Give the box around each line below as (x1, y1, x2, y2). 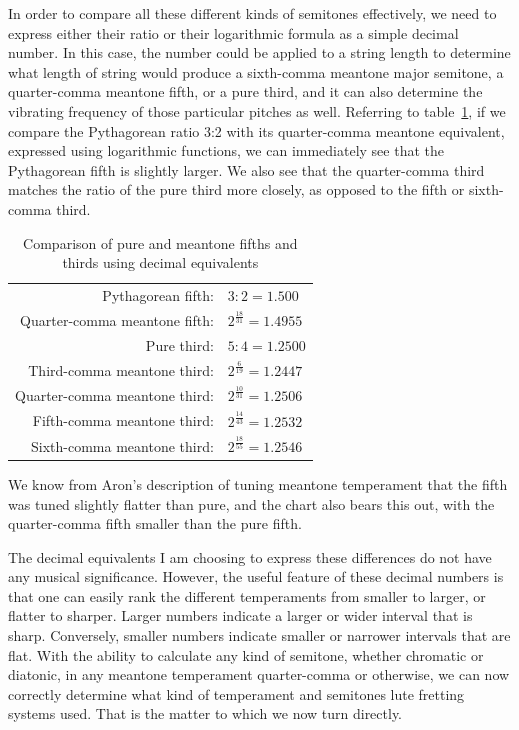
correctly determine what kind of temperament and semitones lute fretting (8, 683, 465, 704)
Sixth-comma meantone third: (31, 435, 214, 456)
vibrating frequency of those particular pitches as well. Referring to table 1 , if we (8, 100, 506, 121)
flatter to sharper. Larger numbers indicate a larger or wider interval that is (8, 605, 473, 626)
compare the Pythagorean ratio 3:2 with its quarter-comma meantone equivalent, (8, 120, 505, 141)
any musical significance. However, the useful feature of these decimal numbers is (8, 566, 504, 587)
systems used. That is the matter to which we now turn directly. (8, 703, 403, 724)
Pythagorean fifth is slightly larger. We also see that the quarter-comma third (8, 159, 485, 180)
